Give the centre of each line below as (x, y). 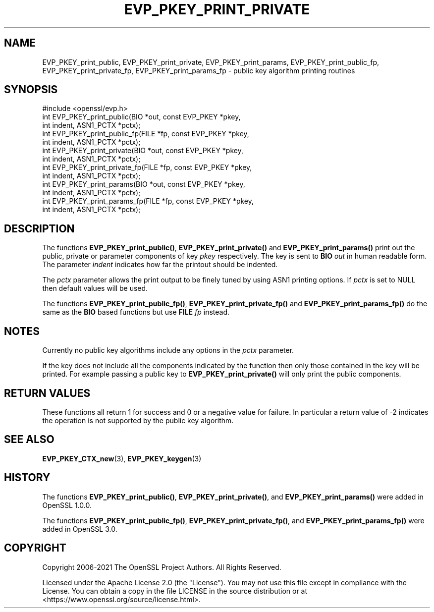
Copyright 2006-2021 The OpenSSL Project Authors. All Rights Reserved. (162, 567)
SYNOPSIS (31, 90)
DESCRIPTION (39, 228)
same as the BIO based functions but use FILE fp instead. (136, 312)
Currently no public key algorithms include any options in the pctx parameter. (168, 350)
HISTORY (27, 478)
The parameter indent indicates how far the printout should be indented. (160, 265)
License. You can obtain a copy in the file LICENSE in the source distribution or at (175, 591)
